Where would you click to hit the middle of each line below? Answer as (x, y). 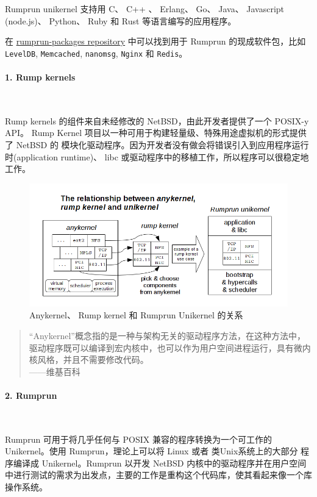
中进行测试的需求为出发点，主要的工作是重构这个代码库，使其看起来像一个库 (158, 475)
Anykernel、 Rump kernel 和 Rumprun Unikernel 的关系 (136, 315)
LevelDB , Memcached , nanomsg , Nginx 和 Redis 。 (96, 53)
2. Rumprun (31, 395)
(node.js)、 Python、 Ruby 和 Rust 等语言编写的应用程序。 (121, 20)
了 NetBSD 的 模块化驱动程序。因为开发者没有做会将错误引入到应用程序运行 (157, 145)
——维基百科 (55, 371)
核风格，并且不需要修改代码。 (89, 359)
